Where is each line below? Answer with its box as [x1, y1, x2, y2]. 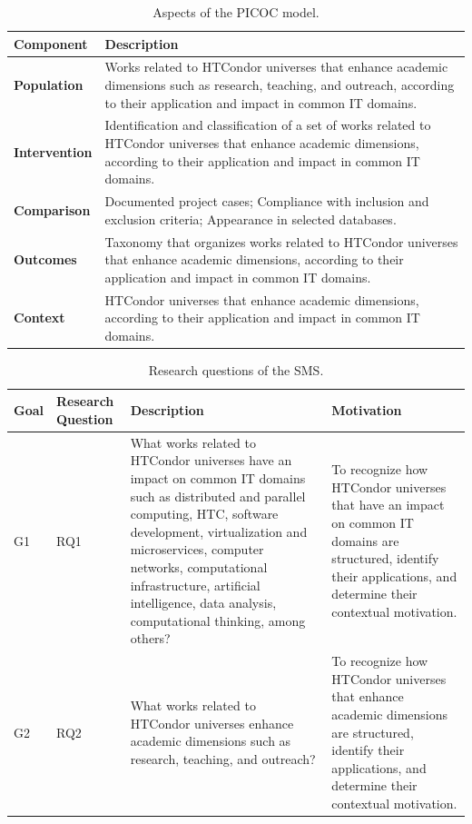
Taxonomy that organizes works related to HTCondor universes [104, 232, 458, 251]
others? [130, 629, 171, 648]
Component [14, 34, 88, 53]
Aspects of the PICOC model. [152, 3, 320, 21]
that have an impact [331, 495, 445, 514]
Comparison [14, 200, 91, 219]
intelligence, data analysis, [130, 593, 277, 612]
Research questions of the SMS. [148, 360, 324, 379]
